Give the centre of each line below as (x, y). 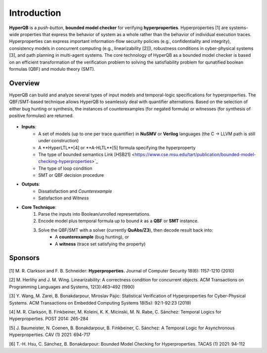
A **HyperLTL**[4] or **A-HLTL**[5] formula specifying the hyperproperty (117, 148)
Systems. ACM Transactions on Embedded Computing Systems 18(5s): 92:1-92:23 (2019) (100, 303)
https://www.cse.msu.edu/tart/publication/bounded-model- (195, 154)
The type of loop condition (65, 168)
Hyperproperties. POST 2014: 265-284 (49, 319)
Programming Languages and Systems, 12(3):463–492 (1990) (72, 287)
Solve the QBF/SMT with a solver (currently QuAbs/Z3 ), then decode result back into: (126, 230)
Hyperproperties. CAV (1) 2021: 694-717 (50, 335)
